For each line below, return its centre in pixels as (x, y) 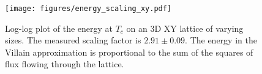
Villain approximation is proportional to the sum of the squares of (129, 52)
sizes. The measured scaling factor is (73, 40)
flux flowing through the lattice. (65, 64)
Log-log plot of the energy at (59, 28)
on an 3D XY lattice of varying (185, 28)
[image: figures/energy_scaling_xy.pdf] (88, 9)
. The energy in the (221, 40)
